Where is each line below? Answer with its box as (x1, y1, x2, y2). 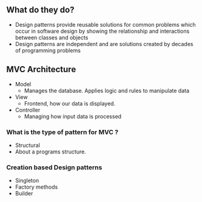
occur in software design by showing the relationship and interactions (15, 27, 190, 35)
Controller (15, 106, 41, 113)
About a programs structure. (15, 148, 86, 155)
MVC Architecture (6, 64, 76, 75)
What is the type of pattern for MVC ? (6, 127, 119, 136)
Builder (15, 190, 33, 197)
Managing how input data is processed (24, 112, 122, 120)
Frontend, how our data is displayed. (24, 99, 116, 107)
